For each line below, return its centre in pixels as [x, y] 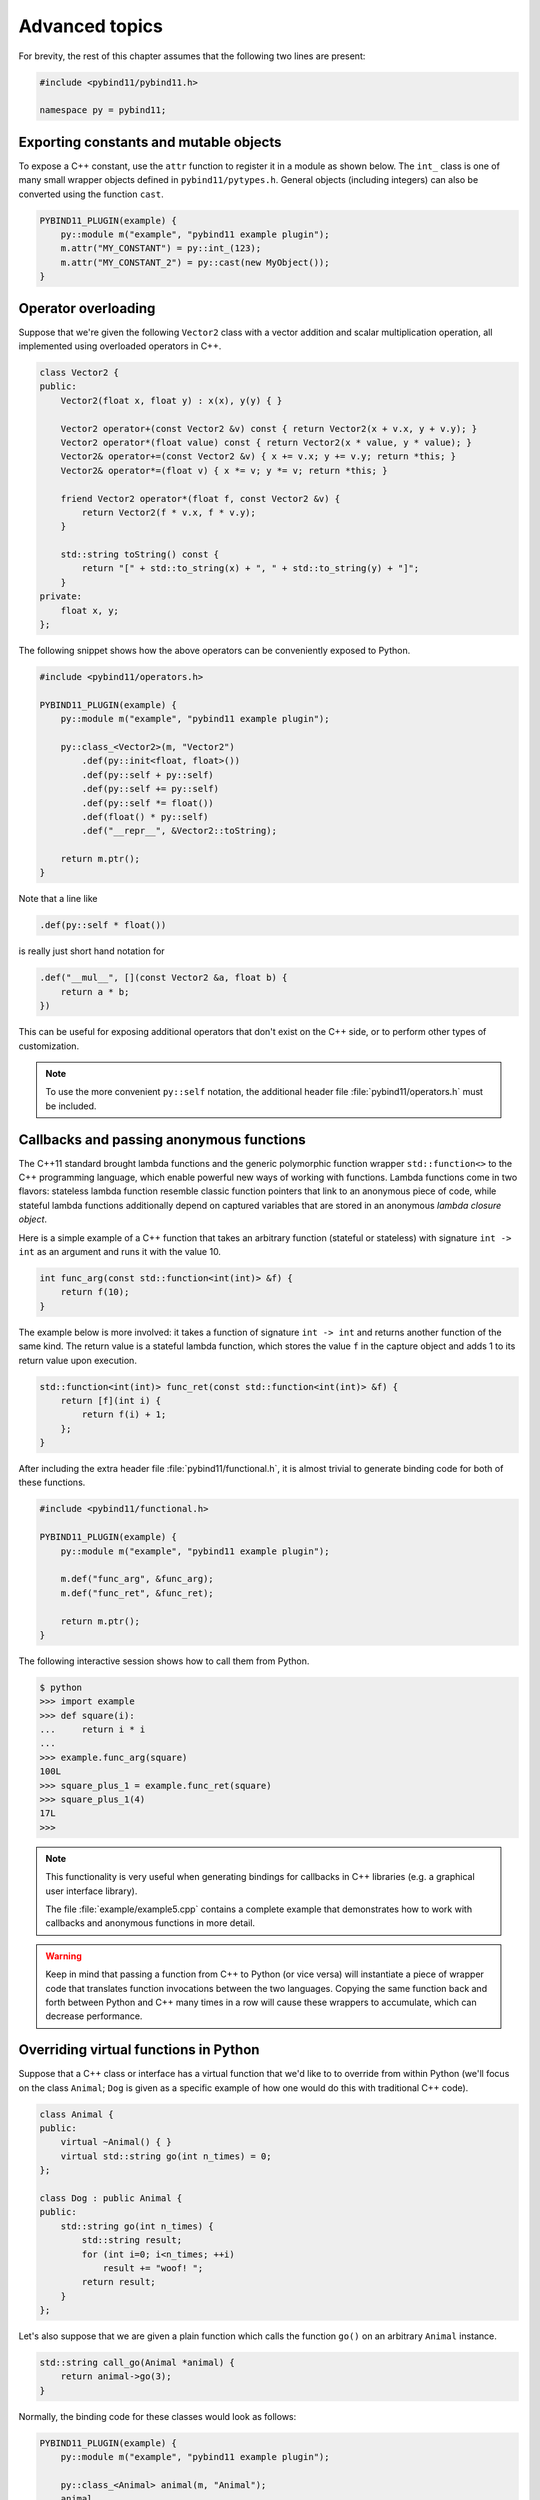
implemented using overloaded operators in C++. [120, 346]
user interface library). [91, 1891]
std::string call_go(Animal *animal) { [137, 2363]
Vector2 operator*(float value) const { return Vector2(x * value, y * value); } [266, 442]
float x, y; [90, 610]
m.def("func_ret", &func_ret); [137, 1593]
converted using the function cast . [91, 194]
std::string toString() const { [140, 554]
